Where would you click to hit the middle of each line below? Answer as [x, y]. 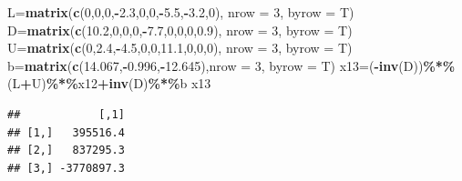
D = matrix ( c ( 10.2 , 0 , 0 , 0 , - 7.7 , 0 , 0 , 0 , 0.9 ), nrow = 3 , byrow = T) [180, 30]
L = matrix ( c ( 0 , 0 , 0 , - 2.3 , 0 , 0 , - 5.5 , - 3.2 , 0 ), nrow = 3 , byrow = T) [181, 12]
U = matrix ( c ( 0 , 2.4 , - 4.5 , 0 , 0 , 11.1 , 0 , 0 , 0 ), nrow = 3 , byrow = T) [180, 48]
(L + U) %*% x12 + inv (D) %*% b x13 [109, 83]
